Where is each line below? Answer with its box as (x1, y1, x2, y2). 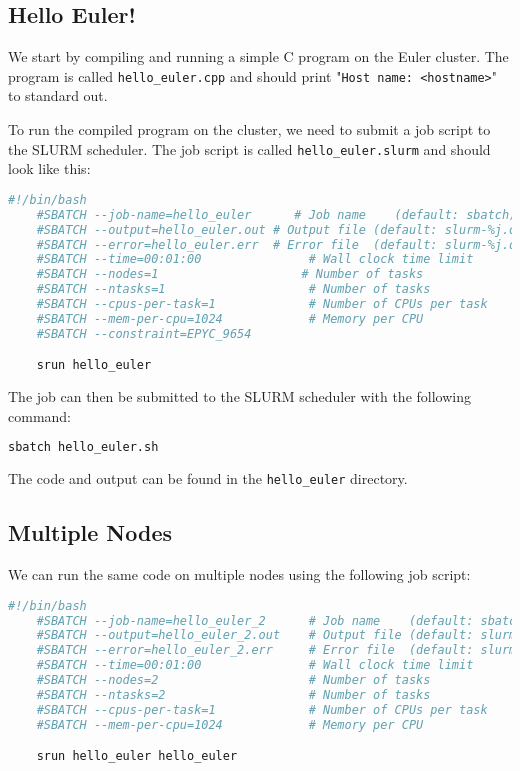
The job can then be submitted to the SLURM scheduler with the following (8, 386, 471, 407)
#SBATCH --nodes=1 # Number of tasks (36, 267, 424, 282)
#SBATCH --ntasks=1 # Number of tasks (36, 282, 431, 297)
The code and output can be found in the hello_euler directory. (8, 468, 408, 489)
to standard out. (8, 85, 108, 106)
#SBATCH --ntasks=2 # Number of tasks (36, 687, 431, 702)
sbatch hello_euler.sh (8, 440, 159, 455)
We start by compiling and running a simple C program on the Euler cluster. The (8, 46, 509, 67)
